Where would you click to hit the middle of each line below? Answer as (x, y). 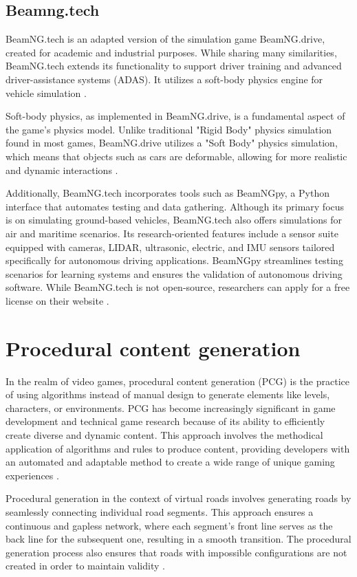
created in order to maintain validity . (85, 566)
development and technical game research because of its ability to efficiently (165, 421)
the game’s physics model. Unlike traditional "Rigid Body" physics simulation (169, 129)
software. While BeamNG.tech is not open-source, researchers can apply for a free (178, 287)
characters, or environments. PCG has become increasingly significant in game (171, 407)
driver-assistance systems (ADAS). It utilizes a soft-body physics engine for (164, 79)
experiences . (32, 475)
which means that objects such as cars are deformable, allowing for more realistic (176, 156)
